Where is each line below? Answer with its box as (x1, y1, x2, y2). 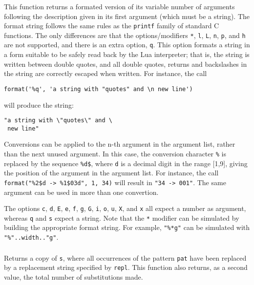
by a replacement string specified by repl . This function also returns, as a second (4, 262, 248, 272)
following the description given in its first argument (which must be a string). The (4, 11, 250, 21)
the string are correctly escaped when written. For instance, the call (4, 68, 207, 78)
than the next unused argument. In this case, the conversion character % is (4, 149, 226, 159)
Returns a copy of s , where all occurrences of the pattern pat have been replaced (4, 252, 247, 263)
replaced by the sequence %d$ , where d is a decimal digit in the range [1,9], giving (4, 158, 248, 168)
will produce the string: (4, 99, 74, 110)
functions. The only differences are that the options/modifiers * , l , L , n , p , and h (4, 30, 246, 40)
